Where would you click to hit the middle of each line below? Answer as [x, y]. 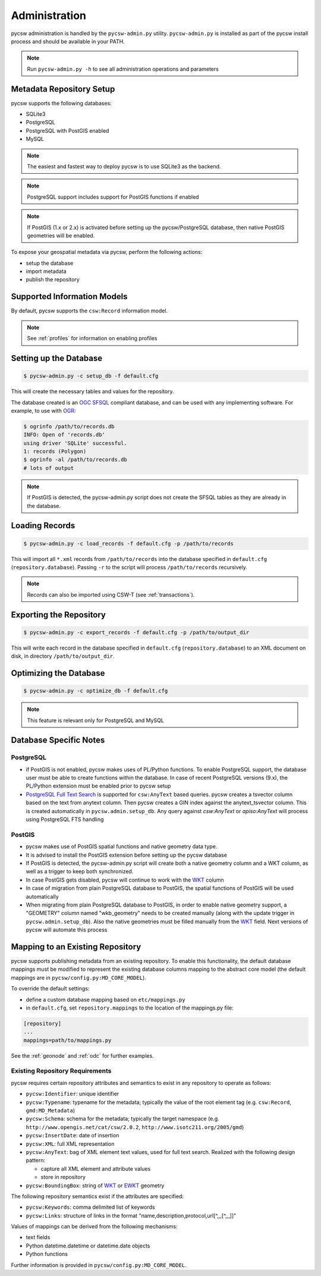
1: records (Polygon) [55, 452]
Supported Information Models [69, 297]
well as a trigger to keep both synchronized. [80, 871]
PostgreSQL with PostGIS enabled [67, 130]
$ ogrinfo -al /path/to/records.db [75, 460]
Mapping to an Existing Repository [76, 947]
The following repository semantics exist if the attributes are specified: [97, 1196]
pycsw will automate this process [67, 930]
